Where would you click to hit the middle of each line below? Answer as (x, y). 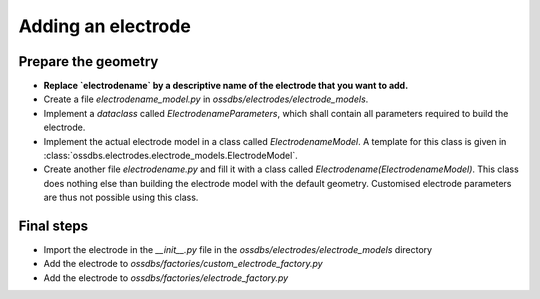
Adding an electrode (105, 26)
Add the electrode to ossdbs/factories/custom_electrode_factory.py (183, 264)
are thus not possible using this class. (121, 197)
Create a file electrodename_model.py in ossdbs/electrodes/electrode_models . (206, 99)
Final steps (53, 226)
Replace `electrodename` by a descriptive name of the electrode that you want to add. (226, 86)
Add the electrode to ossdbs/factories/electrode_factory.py (166, 277)
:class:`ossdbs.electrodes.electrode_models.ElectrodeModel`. (171, 156)
